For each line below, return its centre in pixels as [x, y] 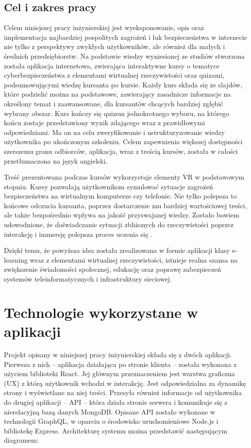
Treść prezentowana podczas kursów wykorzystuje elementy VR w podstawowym [124, 177]
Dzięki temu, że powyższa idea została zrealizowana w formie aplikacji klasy [117, 250]
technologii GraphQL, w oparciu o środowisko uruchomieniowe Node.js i [111, 421]
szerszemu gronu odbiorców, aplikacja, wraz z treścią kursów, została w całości [121, 151]
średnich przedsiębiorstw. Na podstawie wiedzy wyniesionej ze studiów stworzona [125, 56]
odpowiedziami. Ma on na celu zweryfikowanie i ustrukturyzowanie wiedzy [114, 132]
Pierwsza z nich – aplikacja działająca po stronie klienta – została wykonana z [120, 364]
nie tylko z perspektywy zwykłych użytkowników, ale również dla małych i [115, 46]
